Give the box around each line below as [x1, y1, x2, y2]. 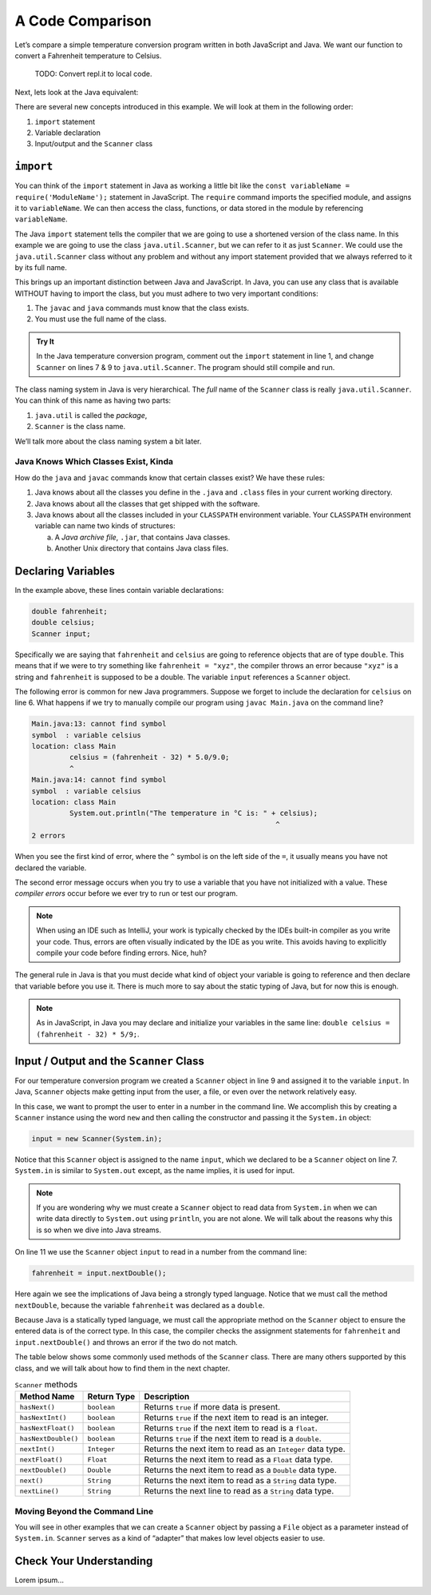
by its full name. [14, 262, 68, 272]
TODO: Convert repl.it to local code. [34, 69, 152, 79]
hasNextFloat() [19, 1423, 75, 1432]
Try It [36, 336, 55, 346]
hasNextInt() [19, 1413, 67, 1422]
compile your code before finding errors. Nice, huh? [36, 948, 208, 957]
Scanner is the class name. [34, 422, 126, 432]
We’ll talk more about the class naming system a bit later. [14, 436, 202, 446]
